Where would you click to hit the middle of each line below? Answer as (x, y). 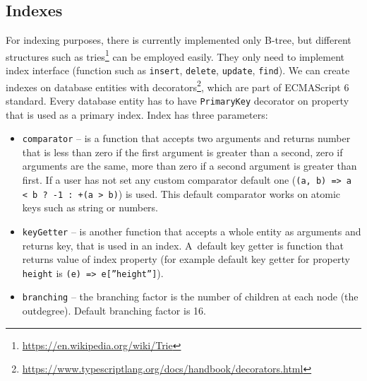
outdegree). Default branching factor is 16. (114, 311)
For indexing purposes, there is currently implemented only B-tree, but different (179, 40)
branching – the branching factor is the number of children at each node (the (190, 297)
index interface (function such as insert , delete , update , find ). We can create (178, 70)
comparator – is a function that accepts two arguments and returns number (186, 138)
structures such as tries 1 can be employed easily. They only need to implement (175, 55)
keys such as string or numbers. (90, 207)
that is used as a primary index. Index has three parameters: (137, 114)
